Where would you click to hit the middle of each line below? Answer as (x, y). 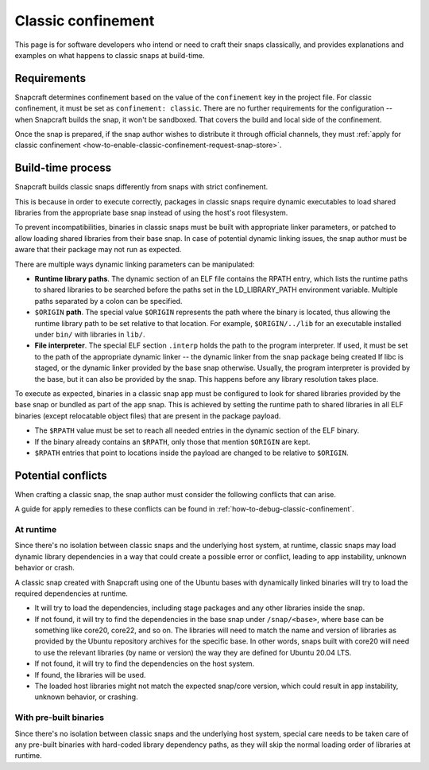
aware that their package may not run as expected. (98, 250)
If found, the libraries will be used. (90, 675)
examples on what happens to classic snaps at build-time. (110, 55)
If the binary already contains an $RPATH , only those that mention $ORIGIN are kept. (172, 441)
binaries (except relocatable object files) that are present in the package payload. (148, 416)
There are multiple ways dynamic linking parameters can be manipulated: (135, 264)
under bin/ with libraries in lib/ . (90, 334)
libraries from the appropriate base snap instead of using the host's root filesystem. (151, 213)
